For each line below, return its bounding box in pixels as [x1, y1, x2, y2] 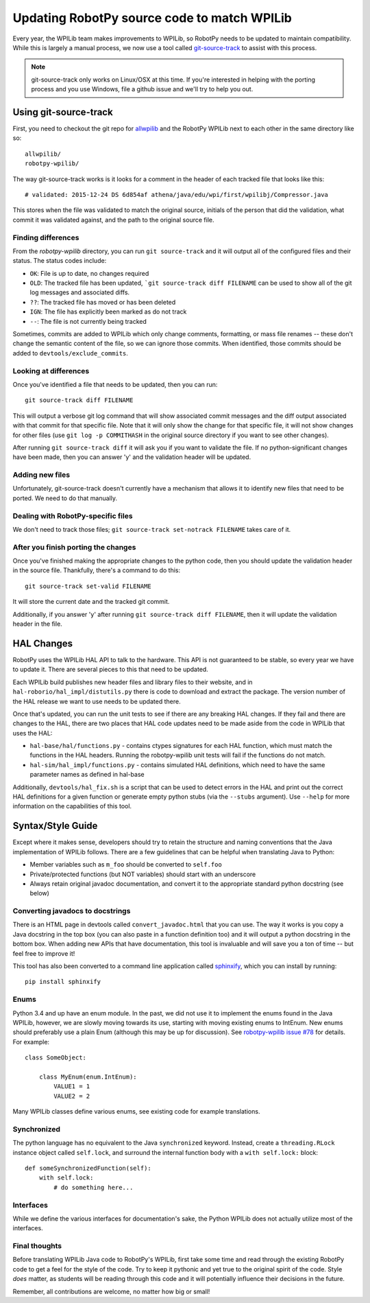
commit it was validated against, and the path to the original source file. [12, 215, 214, 224]
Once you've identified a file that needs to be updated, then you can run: [12, 380, 218, 388]
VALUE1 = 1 [53, 1083, 90, 1090]
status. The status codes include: [12, 257, 107, 265]
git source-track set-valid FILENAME [25, 582, 152, 590]
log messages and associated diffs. [29, 288, 130, 296]
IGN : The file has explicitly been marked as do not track [29, 307, 187, 316]
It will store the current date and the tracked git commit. [12, 598, 170, 606]
